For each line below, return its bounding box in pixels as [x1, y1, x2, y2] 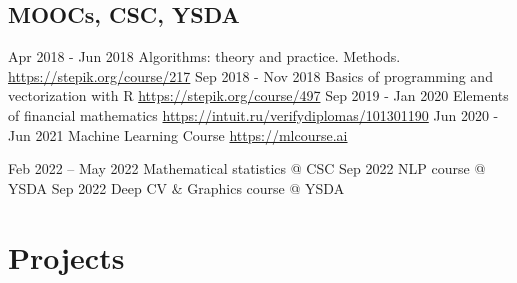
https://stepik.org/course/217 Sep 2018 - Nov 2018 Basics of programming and [8, 65, 493, 86]
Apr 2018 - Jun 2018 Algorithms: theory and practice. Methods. [8, 46, 401, 67]
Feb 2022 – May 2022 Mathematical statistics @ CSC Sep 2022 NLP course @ [8, 158, 486, 179]
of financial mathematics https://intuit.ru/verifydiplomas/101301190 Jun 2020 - [8, 104, 499, 125]
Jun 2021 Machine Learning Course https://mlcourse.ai [8, 124, 348, 145]
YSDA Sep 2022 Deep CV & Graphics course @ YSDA [8, 177, 345, 198]
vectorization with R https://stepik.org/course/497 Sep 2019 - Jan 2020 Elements [8, 85, 509, 106]
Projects [8, 236, 125, 277]
